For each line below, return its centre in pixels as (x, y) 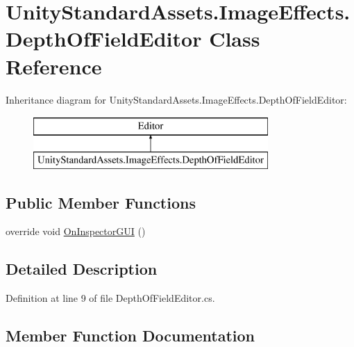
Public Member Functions (101, 202)
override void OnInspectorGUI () (76, 231)
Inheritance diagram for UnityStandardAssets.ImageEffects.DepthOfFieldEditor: (176, 99)
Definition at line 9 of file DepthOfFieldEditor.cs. (110, 298)
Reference (54, 66)
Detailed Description (82, 269)
